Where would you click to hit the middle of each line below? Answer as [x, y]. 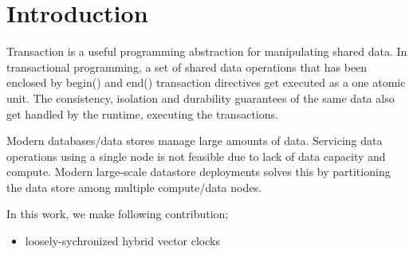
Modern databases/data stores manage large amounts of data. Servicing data [195, 141]
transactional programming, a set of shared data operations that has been [187, 66]
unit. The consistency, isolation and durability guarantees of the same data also [201, 98]
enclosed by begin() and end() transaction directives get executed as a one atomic [206, 82]
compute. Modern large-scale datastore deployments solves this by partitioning [199, 172]
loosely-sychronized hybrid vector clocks [122, 241]
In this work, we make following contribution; [118, 214]
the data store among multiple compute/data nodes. [134, 187]
